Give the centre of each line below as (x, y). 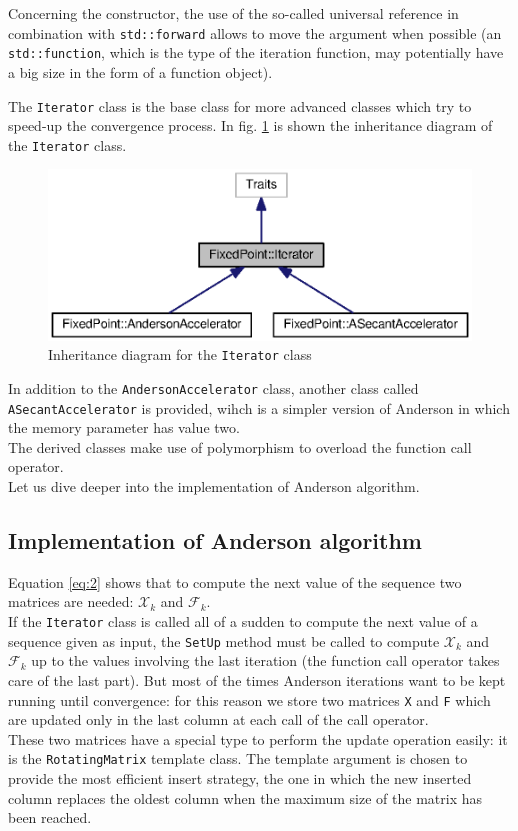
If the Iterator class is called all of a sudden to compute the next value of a (243, 621)
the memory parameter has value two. (124, 427)
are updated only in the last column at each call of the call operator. (218, 719)
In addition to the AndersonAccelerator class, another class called (213, 387)
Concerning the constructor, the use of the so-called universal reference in (233, 13)
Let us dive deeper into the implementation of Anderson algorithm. (214, 486)
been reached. (50, 817)
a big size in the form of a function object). (140, 71)
